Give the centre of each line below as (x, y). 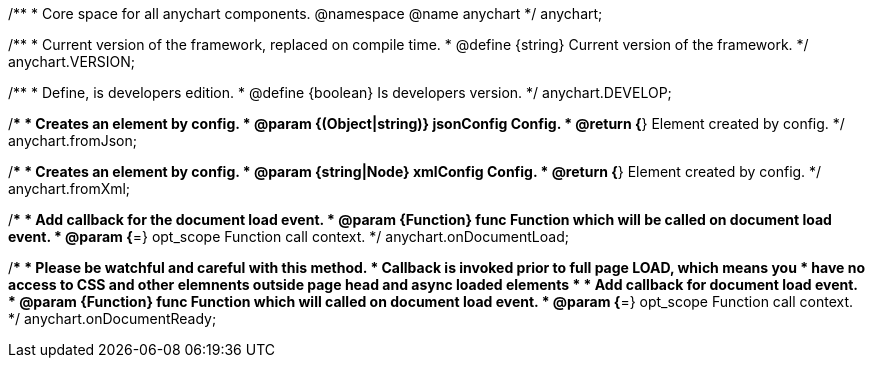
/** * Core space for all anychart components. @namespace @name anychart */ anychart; (305, 13)
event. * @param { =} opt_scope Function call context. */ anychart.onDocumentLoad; (288, 236)
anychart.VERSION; (72, 61)
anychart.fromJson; (72, 140)
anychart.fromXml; (69, 188)
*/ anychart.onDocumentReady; (112, 318)
